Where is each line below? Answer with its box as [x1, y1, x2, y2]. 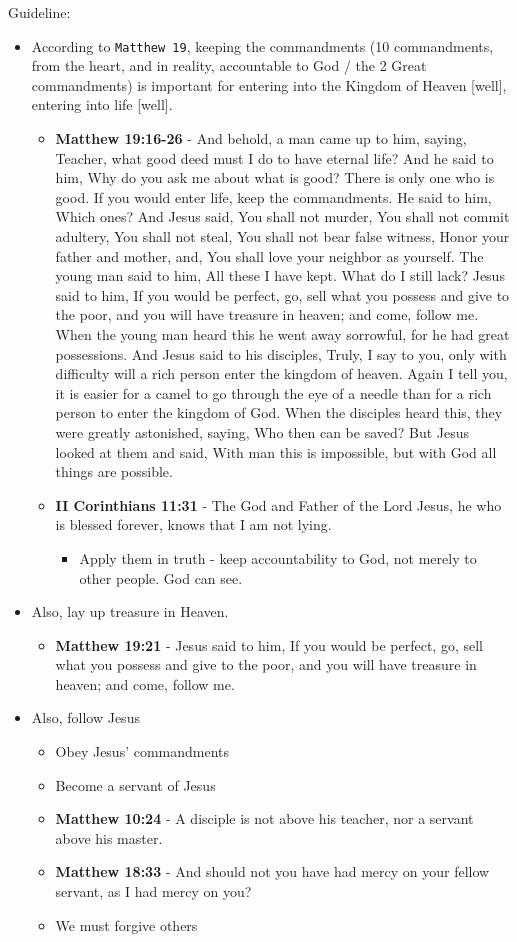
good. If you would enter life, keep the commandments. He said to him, [55, 186, 492, 207]
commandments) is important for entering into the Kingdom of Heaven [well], [31, 74, 507, 95]
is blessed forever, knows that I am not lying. [55, 514, 332, 535]
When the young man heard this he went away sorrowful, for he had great [55, 323, 510, 344]
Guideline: [8, 2, 71, 22]
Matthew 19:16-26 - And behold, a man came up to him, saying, [55, 128, 467, 149]
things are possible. [55, 461, 173, 482]
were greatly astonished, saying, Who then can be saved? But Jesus [55, 421, 470, 442]
